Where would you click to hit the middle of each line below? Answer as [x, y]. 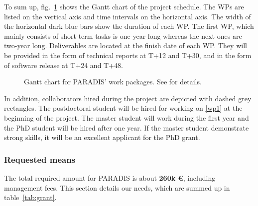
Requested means [40, 159]
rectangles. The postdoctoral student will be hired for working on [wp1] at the [123, 108]
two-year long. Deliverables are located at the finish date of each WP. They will [126, 45]
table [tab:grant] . [30, 197]
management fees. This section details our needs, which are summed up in [117, 187]
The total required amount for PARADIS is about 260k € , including [110, 177]
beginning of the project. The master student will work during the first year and [127, 117]
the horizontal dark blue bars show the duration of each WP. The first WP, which [129, 26]
